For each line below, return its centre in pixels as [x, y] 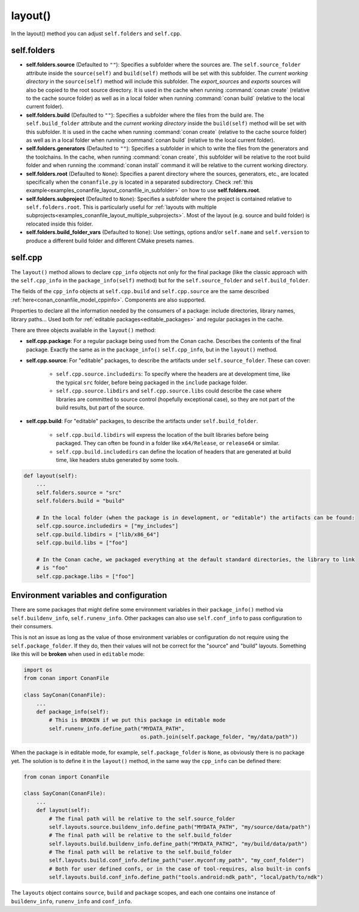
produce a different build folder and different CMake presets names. [110, 241]
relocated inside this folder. [60, 224]
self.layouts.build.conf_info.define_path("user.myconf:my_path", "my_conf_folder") [177, 861]
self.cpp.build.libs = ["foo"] [82, 543]
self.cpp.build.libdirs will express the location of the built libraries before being [162, 434]
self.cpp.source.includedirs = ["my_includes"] [107, 526]
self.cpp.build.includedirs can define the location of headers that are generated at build [174, 451]
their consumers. [32, 626]
